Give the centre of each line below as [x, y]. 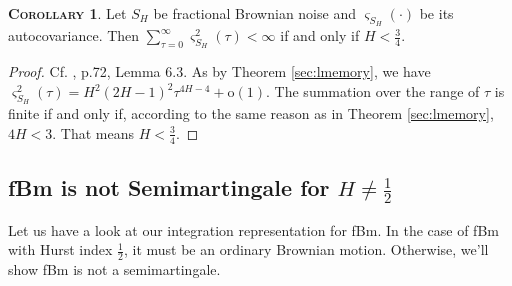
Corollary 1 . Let [67, 13]
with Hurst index [60, 249]
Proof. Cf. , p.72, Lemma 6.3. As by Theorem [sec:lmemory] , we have [219, 71]
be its [436, 13]
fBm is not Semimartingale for [169, 187]
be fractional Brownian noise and [254, 13]
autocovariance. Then [74, 35]
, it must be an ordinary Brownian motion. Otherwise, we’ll [306, 249]
